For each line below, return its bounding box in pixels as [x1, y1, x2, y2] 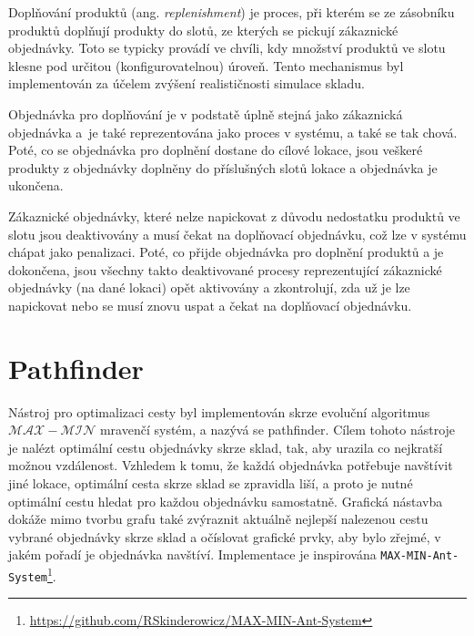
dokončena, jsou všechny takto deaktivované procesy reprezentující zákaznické [8, 260, 442, 279]
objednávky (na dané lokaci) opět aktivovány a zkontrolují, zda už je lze [8, 278, 410, 297]
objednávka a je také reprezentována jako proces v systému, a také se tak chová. [8, 122, 458, 141]
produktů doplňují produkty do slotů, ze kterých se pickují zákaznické [8, 20, 398, 39]
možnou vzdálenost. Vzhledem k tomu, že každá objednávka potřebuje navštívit [8, 456, 453, 475]
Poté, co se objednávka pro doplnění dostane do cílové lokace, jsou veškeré [8, 140, 423, 159]
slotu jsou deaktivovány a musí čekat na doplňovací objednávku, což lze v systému [8, 224, 467, 243]
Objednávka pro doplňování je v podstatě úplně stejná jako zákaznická [8, 104, 403, 123]
